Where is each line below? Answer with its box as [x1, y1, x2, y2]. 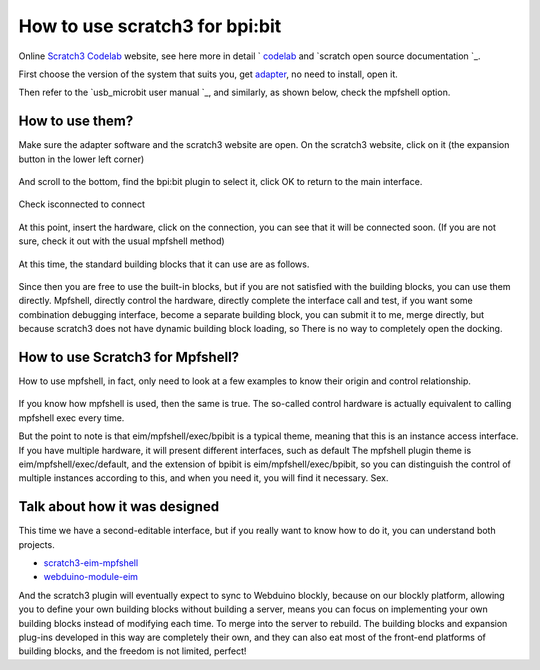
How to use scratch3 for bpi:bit [18, 15, 282, 37]
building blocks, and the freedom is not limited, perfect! [18, 645, 247, 657]
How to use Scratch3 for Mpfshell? [18, 348, 240, 365]
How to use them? [18, 113, 134, 130]
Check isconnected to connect [18, 198, 145, 210]
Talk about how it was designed [18, 498, 220, 515]
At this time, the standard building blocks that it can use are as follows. [18, 258, 310, 270]
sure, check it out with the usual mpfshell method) [18, 235, 225, 247]
